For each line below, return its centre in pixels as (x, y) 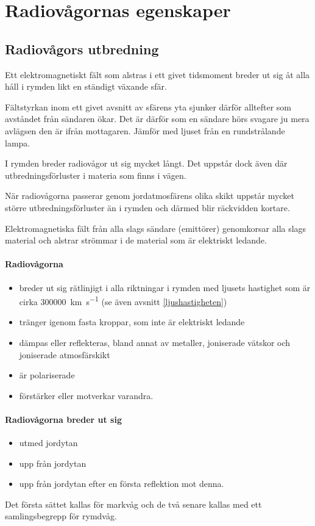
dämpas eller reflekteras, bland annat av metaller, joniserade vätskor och (155, 342)
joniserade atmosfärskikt (65, 354)
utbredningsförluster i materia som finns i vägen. (96, 175)
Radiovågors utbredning (82, 49)
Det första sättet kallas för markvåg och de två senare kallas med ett (133, 504)
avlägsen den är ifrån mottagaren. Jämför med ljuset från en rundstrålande (145, 130)
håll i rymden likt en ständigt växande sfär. (86, 86)
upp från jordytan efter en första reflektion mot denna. (122, 484)
